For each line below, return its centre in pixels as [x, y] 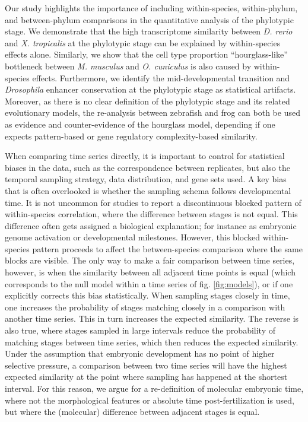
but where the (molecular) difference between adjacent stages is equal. [132, 412]
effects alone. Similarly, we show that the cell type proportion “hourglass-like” [146, 54]
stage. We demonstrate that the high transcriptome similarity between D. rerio [149, 31]
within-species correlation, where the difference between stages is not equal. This [151, 214]
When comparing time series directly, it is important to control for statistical [145, 156]
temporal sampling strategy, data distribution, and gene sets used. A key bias [146, 179]
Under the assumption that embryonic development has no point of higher [140, 353]
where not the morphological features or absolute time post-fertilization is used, [150, 400]
